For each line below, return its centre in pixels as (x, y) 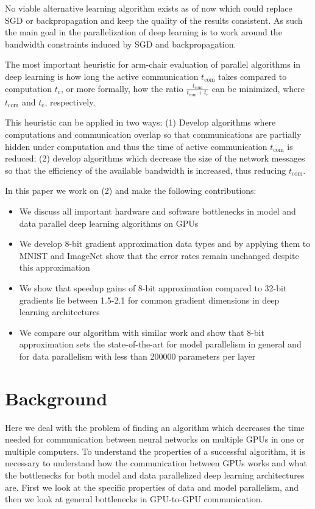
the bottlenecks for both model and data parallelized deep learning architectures (155, 475)
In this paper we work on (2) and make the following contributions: (131, 190)
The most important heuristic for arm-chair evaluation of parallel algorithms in (153, 64)
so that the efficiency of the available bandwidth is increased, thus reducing (146, 170)
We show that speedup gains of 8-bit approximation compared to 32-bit (153, 287)
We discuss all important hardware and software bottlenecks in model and (157, 211)
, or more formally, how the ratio (122, 88)
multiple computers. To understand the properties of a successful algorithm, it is (155, 451)
